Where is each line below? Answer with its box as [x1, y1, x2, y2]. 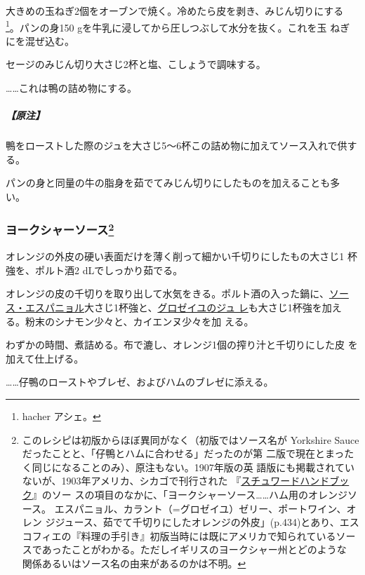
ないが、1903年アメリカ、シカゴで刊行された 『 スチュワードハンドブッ [22, 473, 350, 488]
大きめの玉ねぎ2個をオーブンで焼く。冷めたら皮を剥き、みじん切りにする [6, 4, 344, 18]
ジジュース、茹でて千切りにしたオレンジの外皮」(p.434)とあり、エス [45, 515, 359, 529]
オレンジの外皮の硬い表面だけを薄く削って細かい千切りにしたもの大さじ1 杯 [6, 249, 357, 264]
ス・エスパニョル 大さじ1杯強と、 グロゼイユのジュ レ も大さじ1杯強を [6, 300, 322, 315]
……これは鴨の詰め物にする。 [6, 81, 137, 95]
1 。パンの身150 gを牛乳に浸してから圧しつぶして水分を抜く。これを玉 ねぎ [6, 18, 350, 34]
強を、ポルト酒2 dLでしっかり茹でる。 [6, 262, 183, 277]
